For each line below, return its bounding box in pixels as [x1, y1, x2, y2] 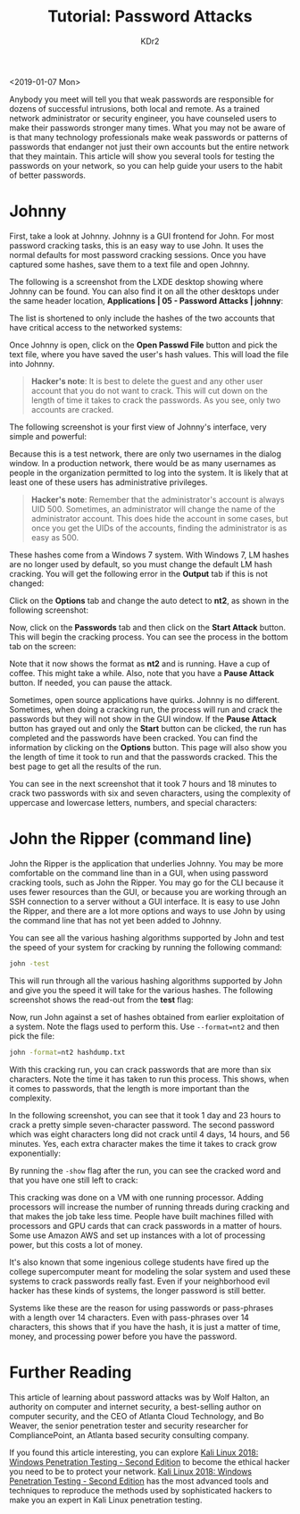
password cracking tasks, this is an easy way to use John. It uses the [9, 239, 264, 251]
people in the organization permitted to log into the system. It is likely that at [9, 467, 288, 478]
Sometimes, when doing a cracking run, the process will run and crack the [9, 704, 283, 715]
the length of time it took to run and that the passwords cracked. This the [9, 751, 279, 762]
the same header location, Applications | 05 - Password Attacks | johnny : [9, 295, 284, 305]
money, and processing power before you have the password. [9, 1331, 237, 1342]
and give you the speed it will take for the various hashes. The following [9, 984, 274, 995]
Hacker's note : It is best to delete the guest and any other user [30, 375, 263, 386]
